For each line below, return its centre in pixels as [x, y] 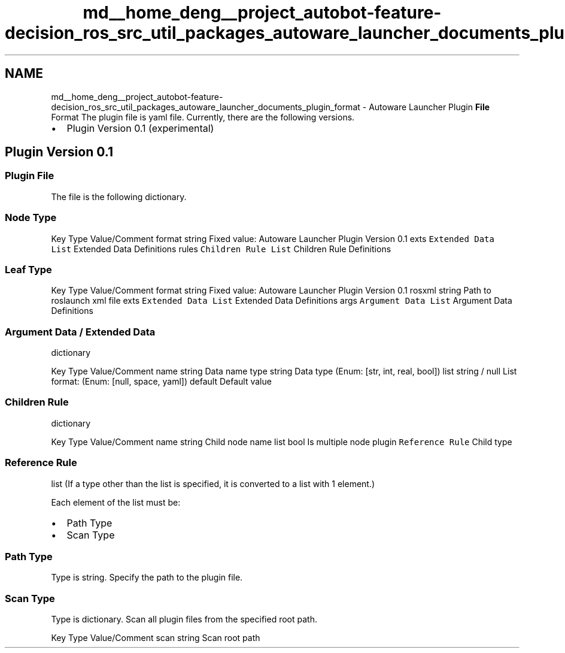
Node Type [31, 218]
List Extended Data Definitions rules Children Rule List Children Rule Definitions [221, 249]
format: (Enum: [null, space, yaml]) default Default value [161, 382]
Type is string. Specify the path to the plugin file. [147, 578]
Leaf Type [28, 269]
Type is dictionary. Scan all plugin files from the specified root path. [184, 619]
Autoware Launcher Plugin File [429, 107]
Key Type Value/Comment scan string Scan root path [156, 638]
